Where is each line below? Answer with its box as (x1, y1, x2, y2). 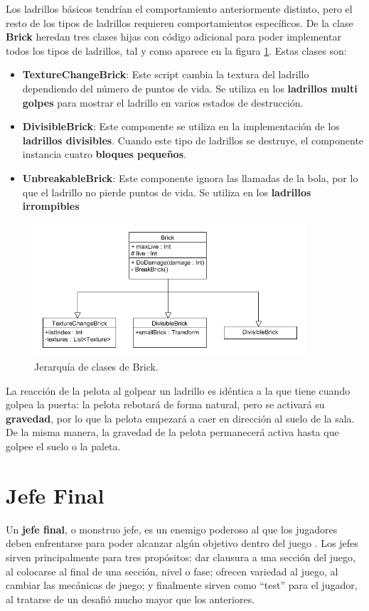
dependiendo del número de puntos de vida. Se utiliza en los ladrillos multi (22, 80, 358, 95)
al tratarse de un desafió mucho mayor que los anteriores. (6, 591, 255, 606)
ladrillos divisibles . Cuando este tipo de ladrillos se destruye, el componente (22, 132, 364, 147)
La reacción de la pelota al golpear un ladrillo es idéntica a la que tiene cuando (6, 383, 351, 398)
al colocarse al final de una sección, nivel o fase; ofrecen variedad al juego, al (6, 563, 338, 578)
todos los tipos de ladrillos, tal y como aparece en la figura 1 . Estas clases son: (6, 43, 347, 58)
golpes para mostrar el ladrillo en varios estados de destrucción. (22, 95, 304, 110)
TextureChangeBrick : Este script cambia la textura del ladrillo (22, 67, 309, 82)
